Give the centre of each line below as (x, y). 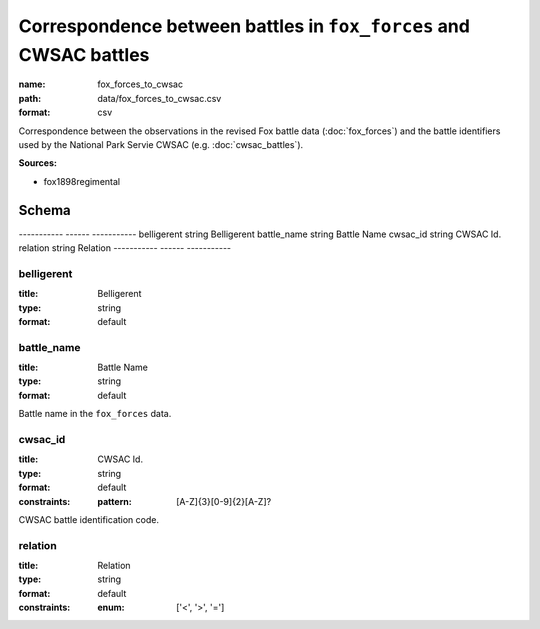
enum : (111, 607)
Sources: (37, 163)
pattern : (114, 501)
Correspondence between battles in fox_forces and (244, 26)
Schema (45, 210)
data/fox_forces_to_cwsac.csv (159, 98)
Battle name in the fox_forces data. (95, 414)
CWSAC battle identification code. (89, 519)
